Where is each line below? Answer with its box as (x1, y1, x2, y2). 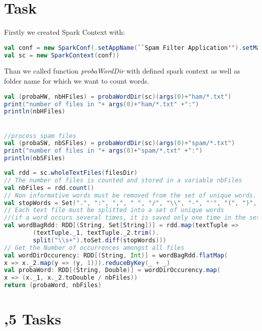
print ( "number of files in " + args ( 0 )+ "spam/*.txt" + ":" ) (4, 147, 203, 155)
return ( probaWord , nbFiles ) (4, 282, 102, 289)
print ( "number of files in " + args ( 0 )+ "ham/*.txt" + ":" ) (4, 100, 199, 108)
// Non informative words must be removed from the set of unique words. (4, 191, 257, 199)
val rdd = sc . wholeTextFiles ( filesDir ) (4, 169, 138, 177)
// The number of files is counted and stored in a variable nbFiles (4, 176, 242, 184)
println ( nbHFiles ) (4, 108, 65, 115)
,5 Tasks (4, 308, 61, 329)
